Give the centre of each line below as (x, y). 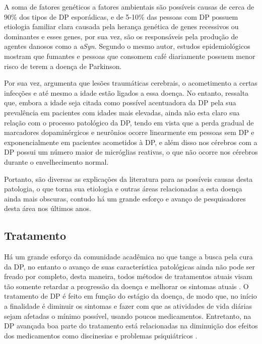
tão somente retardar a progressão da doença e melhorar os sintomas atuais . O (126, 286)
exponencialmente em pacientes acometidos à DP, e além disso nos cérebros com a (131, 142)
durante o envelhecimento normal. (56, 161)
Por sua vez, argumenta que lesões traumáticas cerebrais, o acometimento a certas (131, 83)
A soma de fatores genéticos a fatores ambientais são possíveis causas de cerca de (129, 7)
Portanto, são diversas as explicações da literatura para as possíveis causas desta (128, 179)
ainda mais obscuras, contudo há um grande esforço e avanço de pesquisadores (125, 198)
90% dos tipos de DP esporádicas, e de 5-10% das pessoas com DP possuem (121, 16)
